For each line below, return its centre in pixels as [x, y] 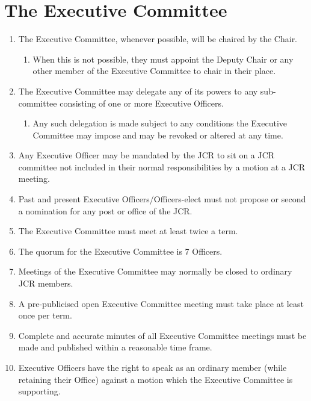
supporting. [39, 391]
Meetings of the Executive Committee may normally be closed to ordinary [155, 271]
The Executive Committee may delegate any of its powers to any [138, 91]
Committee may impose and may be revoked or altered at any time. [158, 135]
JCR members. [46, 283]
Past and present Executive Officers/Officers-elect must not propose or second [162, 199]
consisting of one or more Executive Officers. [142, 103]
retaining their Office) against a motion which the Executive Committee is [155, 379]
